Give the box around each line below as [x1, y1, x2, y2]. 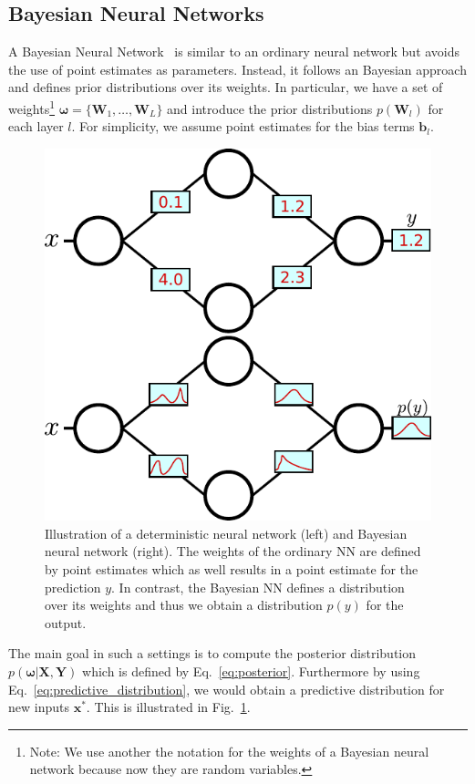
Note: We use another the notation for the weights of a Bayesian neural [29, 741, 429, 760]
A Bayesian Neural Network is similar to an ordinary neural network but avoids [8, 42, 460, 61]
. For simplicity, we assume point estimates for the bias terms [71, 117, 415, 136]
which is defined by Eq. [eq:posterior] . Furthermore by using [82, 661, 420, 680]
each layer [8, 117, 64, 136]
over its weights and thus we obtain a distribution [45, 595, 323, 614]
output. [45, 613, 87, 632]
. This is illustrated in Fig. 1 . [86, 697, 251, 717]
